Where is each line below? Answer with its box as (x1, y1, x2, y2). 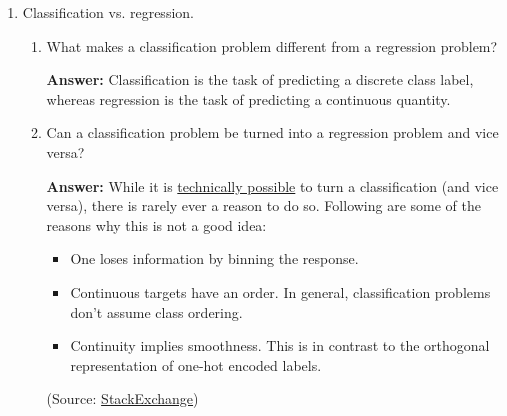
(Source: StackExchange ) (46, 388, 199, 409)
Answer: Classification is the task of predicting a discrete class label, (46, 69, 474, 90)
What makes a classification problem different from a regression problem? (46, 35, 498, 56)
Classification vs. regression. (22, 2, 194, 22)
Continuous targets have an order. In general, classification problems (70, 281, 491, 302)
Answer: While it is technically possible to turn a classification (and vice (46, 175, 499, 196)
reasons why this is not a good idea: (46, 214, 267, 235)
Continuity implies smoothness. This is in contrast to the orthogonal (70, 335, 490, 356)
